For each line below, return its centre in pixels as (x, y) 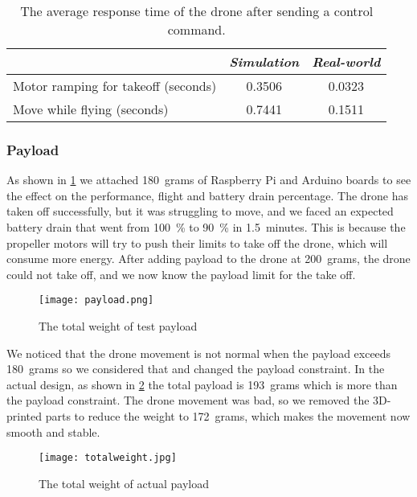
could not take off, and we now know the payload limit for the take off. (181, 274)
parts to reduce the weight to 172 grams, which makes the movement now (228, 416)
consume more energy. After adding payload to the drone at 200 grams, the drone (208, 259)
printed (25, 416)
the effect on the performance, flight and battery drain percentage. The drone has (208, 195)
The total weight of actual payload (124, 483)
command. (196, 29)
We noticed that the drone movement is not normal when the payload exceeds (199, 353)
